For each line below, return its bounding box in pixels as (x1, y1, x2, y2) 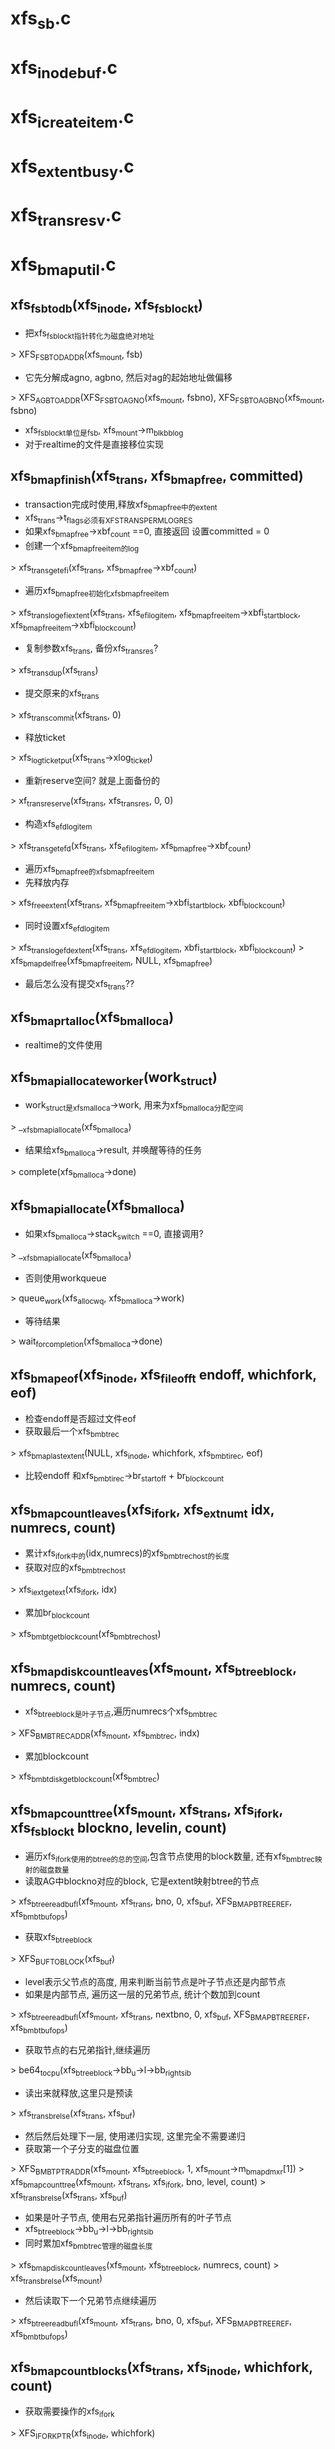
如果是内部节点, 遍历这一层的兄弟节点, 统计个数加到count (24, 1988, 261, 2000)
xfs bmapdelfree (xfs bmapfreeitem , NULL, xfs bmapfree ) (10, 954, 213, 969)
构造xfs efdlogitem (24, 818, 93, 832)
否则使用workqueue (24, 1272, 107, 1284)
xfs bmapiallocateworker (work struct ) (10, 1068, 218, 1088)
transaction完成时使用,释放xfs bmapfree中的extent (24, 498, 218, 512)
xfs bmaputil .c (10, 253, 117, 279)
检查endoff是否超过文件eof (24, 1412, 137, 1424)
